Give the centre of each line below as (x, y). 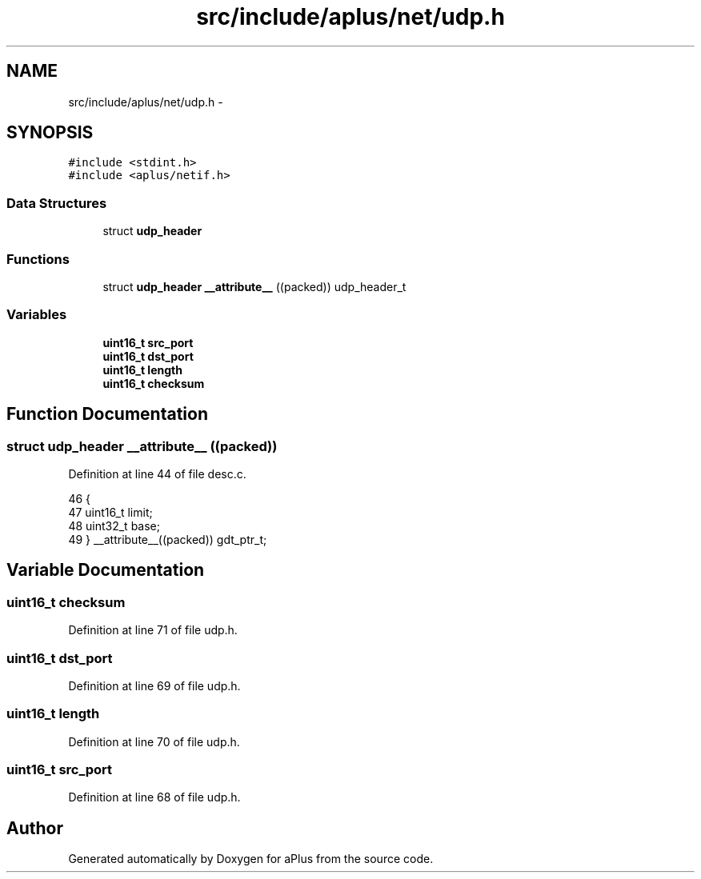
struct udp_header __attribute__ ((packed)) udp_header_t (254, 286)
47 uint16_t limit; (110, 512)
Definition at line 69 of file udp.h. (154, 685)
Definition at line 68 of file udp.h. (154, 797)
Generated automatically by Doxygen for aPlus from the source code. (251, 859)
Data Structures (57, 203)
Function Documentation (107, 414)
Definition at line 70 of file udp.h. (154, 741)
